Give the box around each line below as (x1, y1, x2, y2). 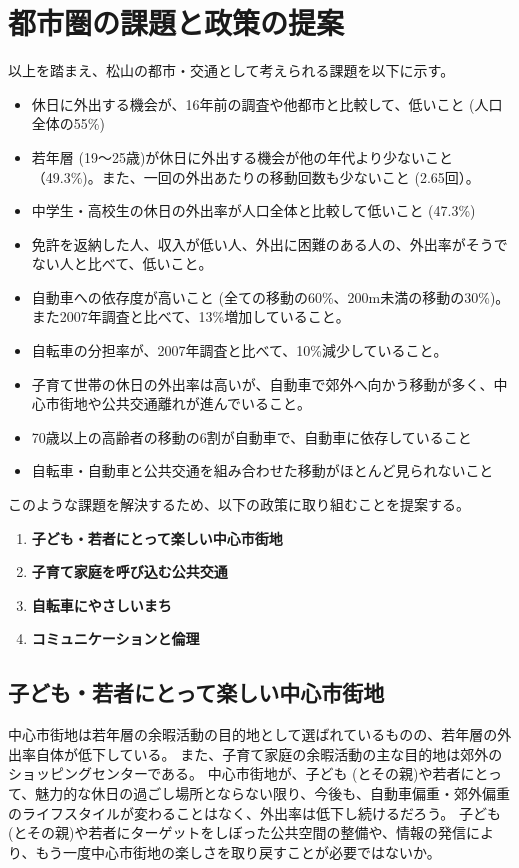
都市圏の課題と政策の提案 (8, 2, 345, 43)
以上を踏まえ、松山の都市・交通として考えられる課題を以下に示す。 (8, 60, 455, 81)
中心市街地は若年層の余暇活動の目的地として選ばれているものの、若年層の (8, 724, 498, 745)
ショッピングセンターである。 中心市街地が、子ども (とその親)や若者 (8, 763, 461, 784)
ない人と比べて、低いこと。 (31, 253, 213, 274)
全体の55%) (31, 113, 105, 134)
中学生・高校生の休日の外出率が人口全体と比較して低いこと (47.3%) (31, 200, 476, 221)
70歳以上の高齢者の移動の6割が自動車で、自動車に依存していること (31, 426, 472, 447)
